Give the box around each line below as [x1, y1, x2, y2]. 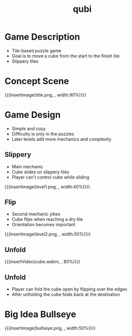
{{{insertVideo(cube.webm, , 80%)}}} [4, 259, 81, 265]
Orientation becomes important [11, 222, 76, 228]
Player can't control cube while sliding [11, 174, 90, 180]
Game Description [4, 31, 80, 43]
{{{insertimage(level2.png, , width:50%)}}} [4, 231, 91, 237]
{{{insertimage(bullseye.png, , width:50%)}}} [4, 325, 96, 331]
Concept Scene [4, 76, 69, 87]
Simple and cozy [11, 125, 46, 132]
